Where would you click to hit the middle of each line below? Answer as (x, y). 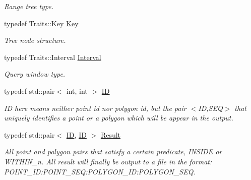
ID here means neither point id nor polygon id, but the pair (95, 108)
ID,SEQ (210, 108)
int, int (77, 91)
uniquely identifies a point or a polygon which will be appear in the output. (119, 118)
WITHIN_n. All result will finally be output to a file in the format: (108, 161)
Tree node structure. (35, 40)
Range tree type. (29, 6)
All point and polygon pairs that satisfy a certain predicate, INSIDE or (113, 152)
